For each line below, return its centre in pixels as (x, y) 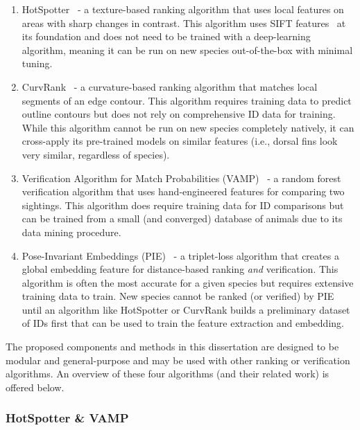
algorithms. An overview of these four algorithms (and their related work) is (168, 374)
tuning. (37, 63)
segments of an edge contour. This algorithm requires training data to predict (187, 100)
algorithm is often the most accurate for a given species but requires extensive (188, 282)
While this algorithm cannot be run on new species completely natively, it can (188, 127)
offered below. (35, 387)
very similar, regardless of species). (96, 154)
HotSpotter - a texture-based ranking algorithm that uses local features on (183, 9)
